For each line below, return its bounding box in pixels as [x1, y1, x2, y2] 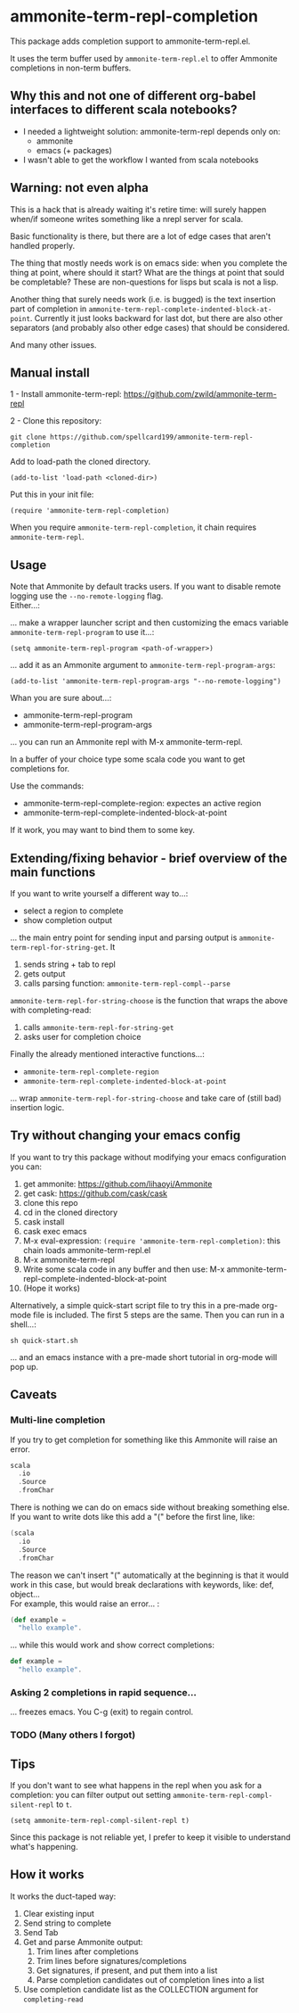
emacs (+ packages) [36, 144, 112, 155]
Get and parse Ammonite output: [22, 1936, 143, 1947]
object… [10, 1588, 41, 1599]
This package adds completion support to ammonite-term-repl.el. [10, 36, 251, 46]
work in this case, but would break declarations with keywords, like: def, [10, 1579, 274, 1589]
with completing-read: [10, 1005, 92, 1015]
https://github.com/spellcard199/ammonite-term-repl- [49, 433, 254, 442]
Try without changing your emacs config [10, 1128, 241, 1143]
